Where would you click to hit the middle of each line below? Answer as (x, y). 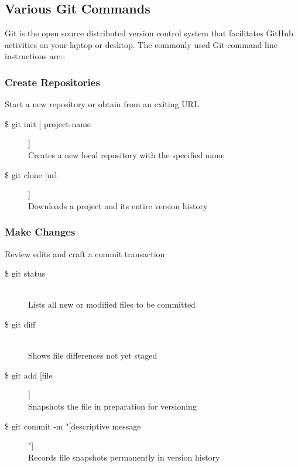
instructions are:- (35, 56)
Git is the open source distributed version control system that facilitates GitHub (149, 33)
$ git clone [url (31, 174)
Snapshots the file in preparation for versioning (112, 406)
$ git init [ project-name (48, 123)
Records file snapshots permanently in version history (124, 457)
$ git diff (20, 324)
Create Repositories (52, 82)
